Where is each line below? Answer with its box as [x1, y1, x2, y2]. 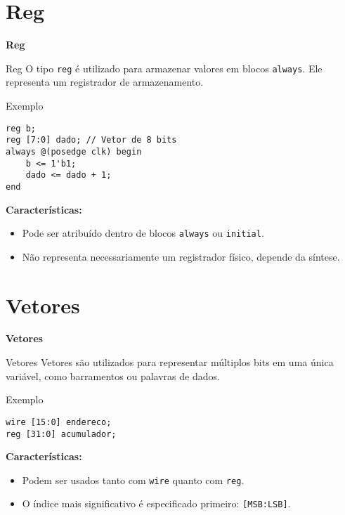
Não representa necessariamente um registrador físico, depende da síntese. [22, 249, 340, 263]
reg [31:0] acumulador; [6, 429, 117, 439]
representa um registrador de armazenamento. [6, 74, 204, 89]
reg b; [6, 123, 36, 133]
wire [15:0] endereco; [6, 417, 112, 427]
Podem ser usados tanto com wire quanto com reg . [22, 472, 245, 487]
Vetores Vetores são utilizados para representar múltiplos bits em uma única [6, 355, 334, 370]
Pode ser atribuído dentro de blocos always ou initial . [22, 226, 264, 240]
